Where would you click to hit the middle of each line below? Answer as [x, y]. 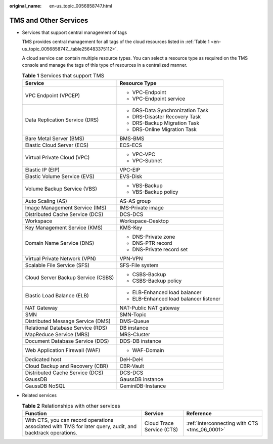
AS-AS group [135, 201]
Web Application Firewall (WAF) [63, 350]
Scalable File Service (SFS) [57, 265]
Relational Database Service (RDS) [66, 328]
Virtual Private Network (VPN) [60, 259]
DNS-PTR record [152, 243]
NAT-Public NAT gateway [150, 308]
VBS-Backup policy [155, 192]
